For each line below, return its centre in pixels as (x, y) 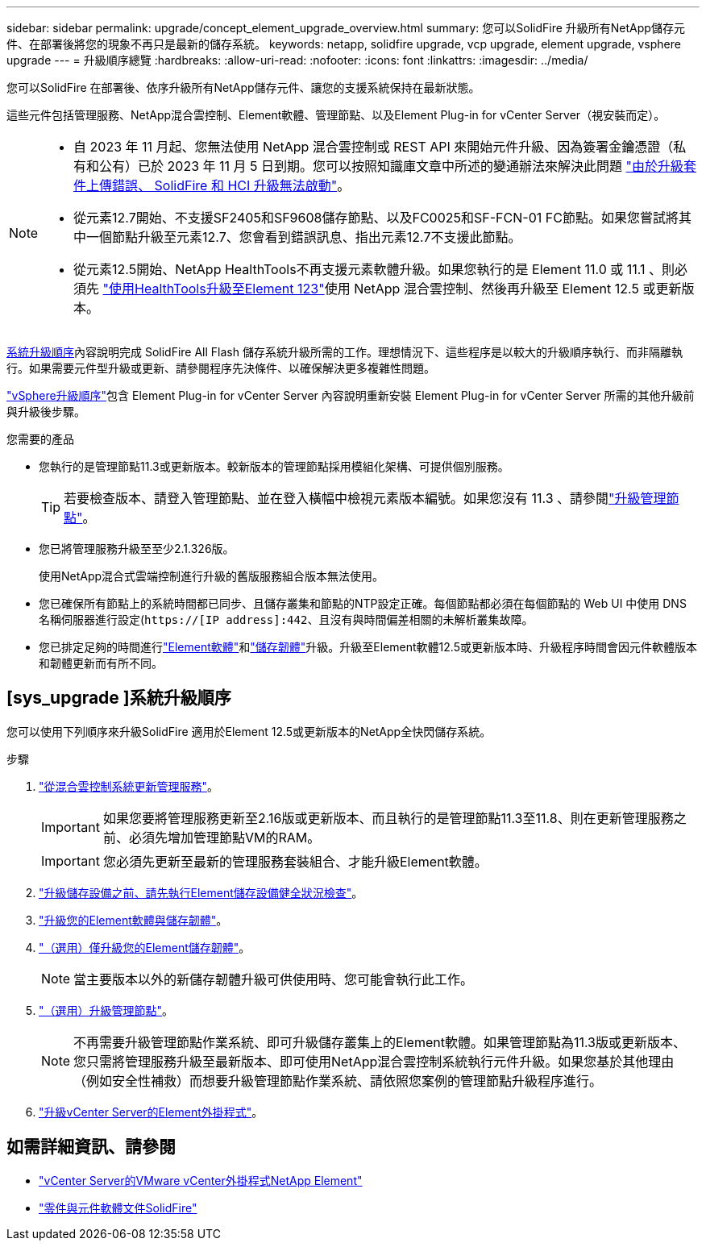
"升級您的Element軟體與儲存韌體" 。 (133, 920)
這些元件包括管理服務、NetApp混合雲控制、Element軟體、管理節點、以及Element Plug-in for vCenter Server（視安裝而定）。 (336, 115)
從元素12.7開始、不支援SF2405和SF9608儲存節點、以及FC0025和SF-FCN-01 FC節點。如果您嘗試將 (376, 218)
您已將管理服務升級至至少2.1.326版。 (137, 549)
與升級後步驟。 (46, 412)
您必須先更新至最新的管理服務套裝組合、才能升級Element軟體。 (295, 861)
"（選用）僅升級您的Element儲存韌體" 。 (145, 947)
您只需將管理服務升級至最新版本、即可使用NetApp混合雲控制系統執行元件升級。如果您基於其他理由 (374, 1061)
